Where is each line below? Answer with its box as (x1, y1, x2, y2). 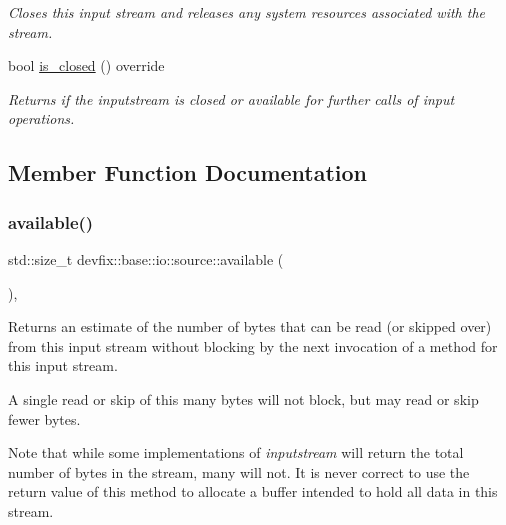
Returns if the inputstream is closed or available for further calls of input (8, 88, 455, 109)
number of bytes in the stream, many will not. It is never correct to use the (8, 461, 470, 482)
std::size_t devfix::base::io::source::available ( (8, 248, 284, 269)
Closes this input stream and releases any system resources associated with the (8, 2, 486, 22)
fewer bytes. (8, 408, 81, 429)
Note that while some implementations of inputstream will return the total (8, 442, 464, 463)
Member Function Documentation (8, 157, 368, 188)
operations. (8, 108, 75, 129)
